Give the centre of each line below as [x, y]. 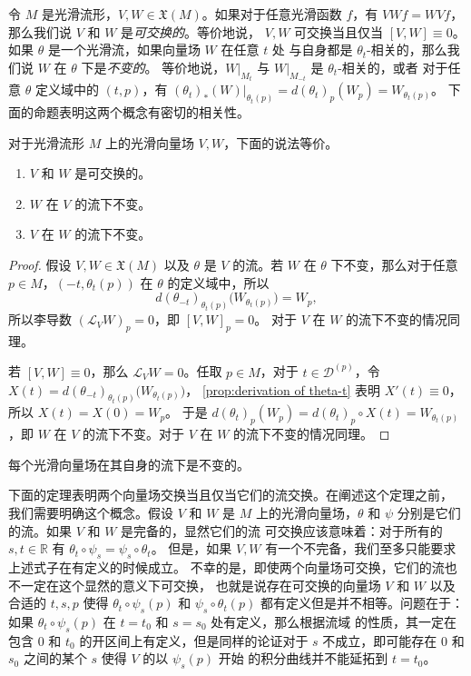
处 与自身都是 [312, 50]
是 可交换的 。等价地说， [191, 31]
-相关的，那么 [407, 50]
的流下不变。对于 [134, 434]
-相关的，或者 [378, 67]
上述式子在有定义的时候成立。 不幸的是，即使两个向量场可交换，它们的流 [226, 567]
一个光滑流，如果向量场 [130, 50]
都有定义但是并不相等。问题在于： [362, 603]
